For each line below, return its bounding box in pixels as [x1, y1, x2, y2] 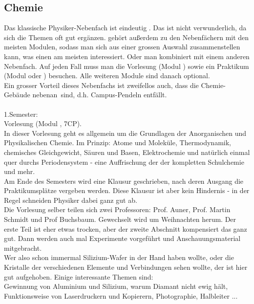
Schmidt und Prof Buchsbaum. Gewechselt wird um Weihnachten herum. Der [4, 214, 236, 224]
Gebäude [4, 89, 30, 100]
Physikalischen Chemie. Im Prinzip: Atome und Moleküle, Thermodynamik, [4, 137, 231, 148]
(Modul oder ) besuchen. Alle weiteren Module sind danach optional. [4, 70, 210, 81]
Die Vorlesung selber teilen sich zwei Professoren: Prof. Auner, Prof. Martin [4, 204, 231, 215]
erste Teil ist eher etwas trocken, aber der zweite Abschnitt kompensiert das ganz [4, 223, 247, 234]
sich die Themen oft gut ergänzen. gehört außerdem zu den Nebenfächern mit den [4, 32, 249, 42]
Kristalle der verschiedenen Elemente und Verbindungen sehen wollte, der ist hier [4, 262, 248, 272]
